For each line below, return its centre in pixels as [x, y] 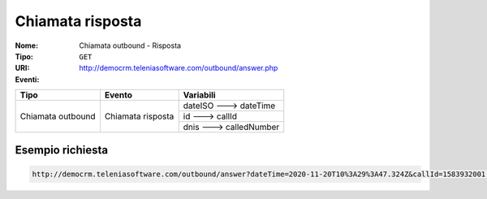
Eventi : [27, 79]
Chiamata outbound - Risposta [130, 45]
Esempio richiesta [62, 150]
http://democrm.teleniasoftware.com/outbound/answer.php [179, 68]
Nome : [27, 45]
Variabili [199, 95]
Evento [119, 95]
